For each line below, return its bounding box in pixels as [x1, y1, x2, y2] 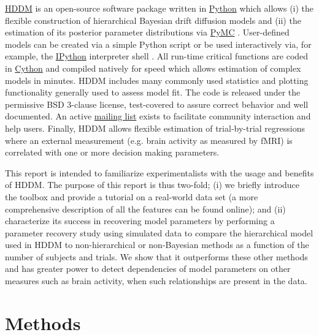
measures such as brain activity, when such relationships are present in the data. [5, 274, 307, 287]
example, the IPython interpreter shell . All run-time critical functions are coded [5, 50, 309, 62]
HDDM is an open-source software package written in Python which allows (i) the [5, 2, 314, 14]
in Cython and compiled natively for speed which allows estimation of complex [5, 61, 301, 74]
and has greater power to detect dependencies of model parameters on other [5, 262, 291, 275]
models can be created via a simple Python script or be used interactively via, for [5, 37, 312, 50]
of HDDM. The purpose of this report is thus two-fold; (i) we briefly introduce [5, 178, 300, 191]
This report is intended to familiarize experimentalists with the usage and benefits [5, 166, 314, 179]
